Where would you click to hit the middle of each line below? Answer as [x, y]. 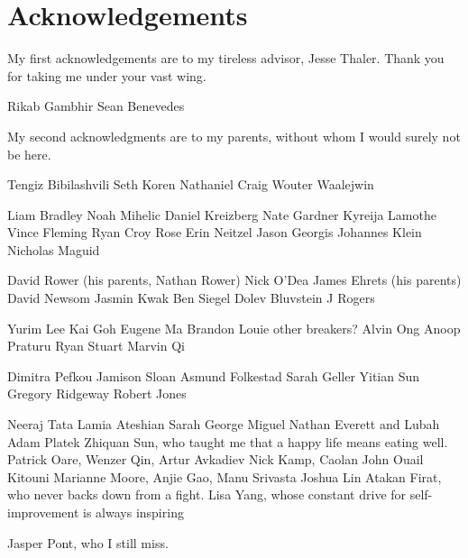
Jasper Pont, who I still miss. [88, 542]
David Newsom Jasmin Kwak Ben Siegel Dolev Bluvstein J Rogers [191, 298]
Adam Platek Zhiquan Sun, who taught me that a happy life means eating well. [228, 441]
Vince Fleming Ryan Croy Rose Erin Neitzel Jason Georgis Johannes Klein [215, 232]
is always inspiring [133, 512]
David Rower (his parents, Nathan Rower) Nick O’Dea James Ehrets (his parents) [234, 280]
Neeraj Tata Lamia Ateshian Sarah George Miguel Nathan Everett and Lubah [224, 424]
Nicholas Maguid [54, 249]
